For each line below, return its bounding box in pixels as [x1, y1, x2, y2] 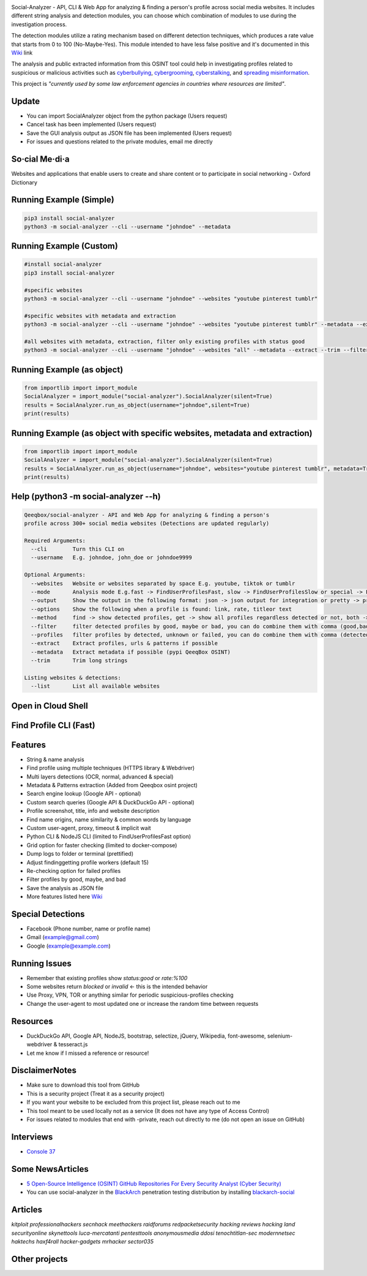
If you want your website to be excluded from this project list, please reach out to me [26, 1098, 241, 1106]
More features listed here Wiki [26, 893, 103, 900]
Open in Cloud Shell [11, 700, 88, 711]
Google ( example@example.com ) [26, 942, 111, 949]
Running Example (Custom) [11, 241, 119, 251]
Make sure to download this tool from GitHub [26, 1081, 140, 1089]
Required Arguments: [24, 537, 86, 544]
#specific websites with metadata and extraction [24, 312, 176, 319]
